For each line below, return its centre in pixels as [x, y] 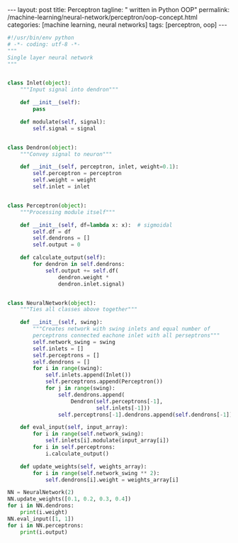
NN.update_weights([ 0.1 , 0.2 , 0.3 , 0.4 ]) [69, 499]
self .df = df [52, 232]
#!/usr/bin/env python [41, 38]
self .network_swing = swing [74, 342]
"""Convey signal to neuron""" [66, 154]
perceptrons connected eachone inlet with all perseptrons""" [126, 335]
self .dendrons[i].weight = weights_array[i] [112, 480]
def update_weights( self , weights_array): [84, 466]
